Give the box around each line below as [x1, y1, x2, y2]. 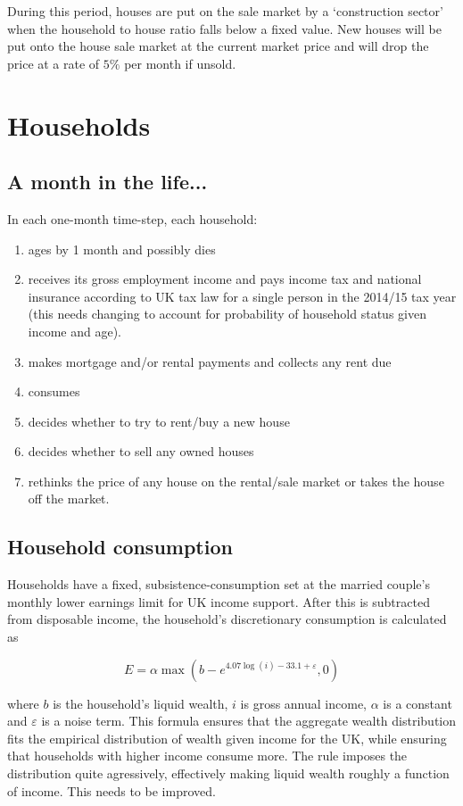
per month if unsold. [124, 54, 236, 72]
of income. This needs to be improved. [7, 781, 216, 800]
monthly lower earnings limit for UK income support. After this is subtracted [7, 592, 430, 611]
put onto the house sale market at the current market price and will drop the [7, 37, 429, 55]
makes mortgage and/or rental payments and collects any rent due [28, 352, 392, 370]
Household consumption [7, 533, 233, 561]
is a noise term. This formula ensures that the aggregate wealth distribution [41, 711, 457, 730]
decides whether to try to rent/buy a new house [28, 411, 290, 430]
